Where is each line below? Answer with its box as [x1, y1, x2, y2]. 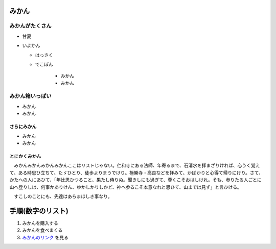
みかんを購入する [22, 220, 58, 226]
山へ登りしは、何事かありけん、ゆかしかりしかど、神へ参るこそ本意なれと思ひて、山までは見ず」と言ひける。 [9, 184, 242, 190]
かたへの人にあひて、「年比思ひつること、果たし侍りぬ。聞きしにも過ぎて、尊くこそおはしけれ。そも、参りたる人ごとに [9, 177, 262, 183]
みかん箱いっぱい [9, 92, 52, 99]
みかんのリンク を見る [22, 234, 68, 240]
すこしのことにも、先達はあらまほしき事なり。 [13, 193, 112, 199]
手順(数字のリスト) [9, 207, 68, 215]
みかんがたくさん [9, 22, 52, 30]
